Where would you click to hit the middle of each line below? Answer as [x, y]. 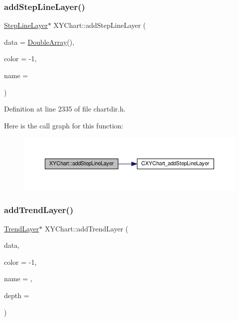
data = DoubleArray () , [39, 42]
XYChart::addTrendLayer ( [86, 228]
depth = [17, 295]
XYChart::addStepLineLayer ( [100, 25]
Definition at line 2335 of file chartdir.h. [65, 109]
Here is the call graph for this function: [64, 125]
